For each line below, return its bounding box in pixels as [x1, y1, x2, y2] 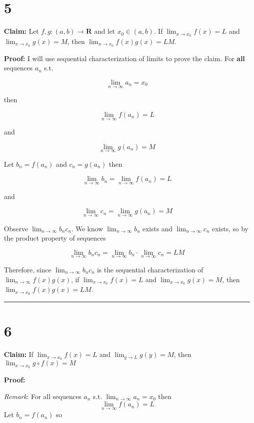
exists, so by [212, 223, 249, 233]
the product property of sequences [4, 233, 106, 243]
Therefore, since [4, 264, 51, 274]
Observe [4, 223, 28, 233]
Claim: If [4, 349, 34, 359]
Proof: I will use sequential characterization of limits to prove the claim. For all [4, 53, 245, 63]
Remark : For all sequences [4, 391, 82, 401]
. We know [71, 223, 103, 233]
